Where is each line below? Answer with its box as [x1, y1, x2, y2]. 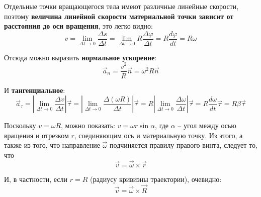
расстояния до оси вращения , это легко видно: [4, 21, 153, 31]
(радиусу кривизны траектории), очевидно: [90, 173, 222, 184]
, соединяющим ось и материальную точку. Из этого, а [74, 130, 243, 140]
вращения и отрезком [4, 130, 69, 140]
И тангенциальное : [4, 84, 65, 95]
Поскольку [4, 120, 36, 131]
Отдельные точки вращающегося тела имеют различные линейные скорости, [4, 1, 239, 11]
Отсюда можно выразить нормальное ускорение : [4, 52, 157, 62]
